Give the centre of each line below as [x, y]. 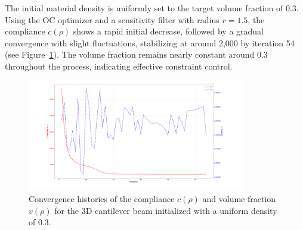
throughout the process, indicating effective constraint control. [119, 66]
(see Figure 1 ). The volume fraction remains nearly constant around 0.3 [136, 54]
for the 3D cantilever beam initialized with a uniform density [166, 210]
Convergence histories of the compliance [102, 198]
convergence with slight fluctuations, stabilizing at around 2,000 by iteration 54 [150, 42]
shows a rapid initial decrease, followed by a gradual [168, 31]
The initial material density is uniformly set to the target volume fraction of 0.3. [152, 8]
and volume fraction [239, 198]
